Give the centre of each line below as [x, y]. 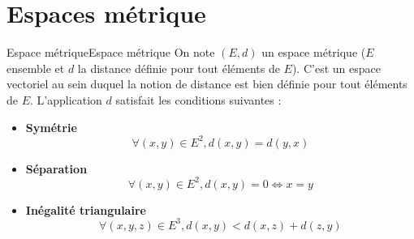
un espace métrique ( [314, 52]
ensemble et [36, 68]
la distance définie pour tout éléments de [179, 68]
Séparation [56, 168]
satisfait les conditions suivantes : [198, 99]
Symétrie [51, 127]
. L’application [66, 99]
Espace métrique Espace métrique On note [111, 52]
